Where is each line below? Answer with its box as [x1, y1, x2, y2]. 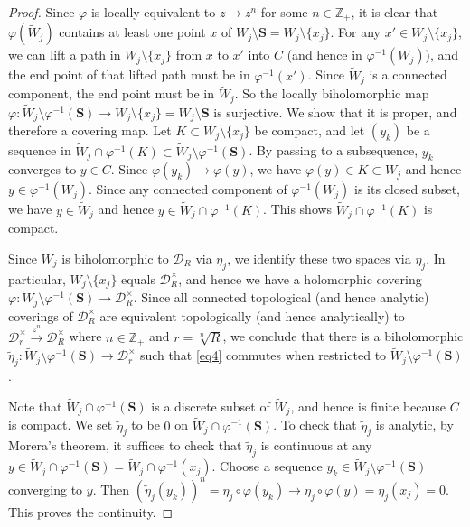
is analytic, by [375, 415, 454, 434]
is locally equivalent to [90, 3, 216, 21]
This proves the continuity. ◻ [8, 502, 174, 521]
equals [121, 269, 155, 288]
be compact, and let [254, 121, 365, 140]
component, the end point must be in [8, 84, 214, 103]
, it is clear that [351, 3, 438, 21]
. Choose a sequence [211, 457, 323, 476]
